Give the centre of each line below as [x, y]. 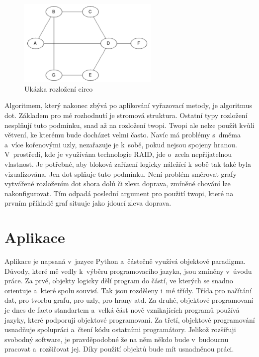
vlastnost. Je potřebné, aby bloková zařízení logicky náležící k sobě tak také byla [128, 164]
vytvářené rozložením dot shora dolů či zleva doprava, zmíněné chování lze [118, 183]
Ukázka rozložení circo [59, 88]
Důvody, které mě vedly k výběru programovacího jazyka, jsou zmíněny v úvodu [128, 271]
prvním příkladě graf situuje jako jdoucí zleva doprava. [88, 203]
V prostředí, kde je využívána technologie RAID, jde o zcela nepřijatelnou [118, 154]
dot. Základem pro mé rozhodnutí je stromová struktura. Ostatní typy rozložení [126, 115]
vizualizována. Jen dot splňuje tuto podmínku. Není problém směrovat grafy [121, 174]
